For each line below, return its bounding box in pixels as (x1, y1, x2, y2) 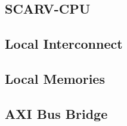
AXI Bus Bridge (5, 104, 108, 122)
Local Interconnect (5, 34, 123, 53)
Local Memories (5, 69, 105, 87)
